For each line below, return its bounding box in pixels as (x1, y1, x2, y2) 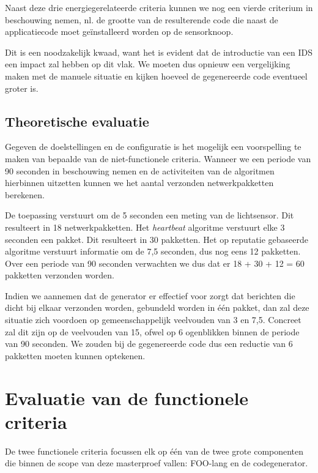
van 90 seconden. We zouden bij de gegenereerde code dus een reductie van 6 (5, 337, 293, 350)
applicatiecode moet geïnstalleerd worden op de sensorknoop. (5, 25, 234, 38)
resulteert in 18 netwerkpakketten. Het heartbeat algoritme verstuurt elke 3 (5, 220, 285, 233)
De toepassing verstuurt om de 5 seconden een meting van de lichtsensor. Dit (5, 209, 294, 222)
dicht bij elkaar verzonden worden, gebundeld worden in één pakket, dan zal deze (5, 301, 309, 314)
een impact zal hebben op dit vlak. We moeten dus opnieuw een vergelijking (5, 58, 290, 70)
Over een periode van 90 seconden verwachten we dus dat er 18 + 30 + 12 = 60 (5, 256, 305, 269)
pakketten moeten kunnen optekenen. (5, 349, 146, 362)
